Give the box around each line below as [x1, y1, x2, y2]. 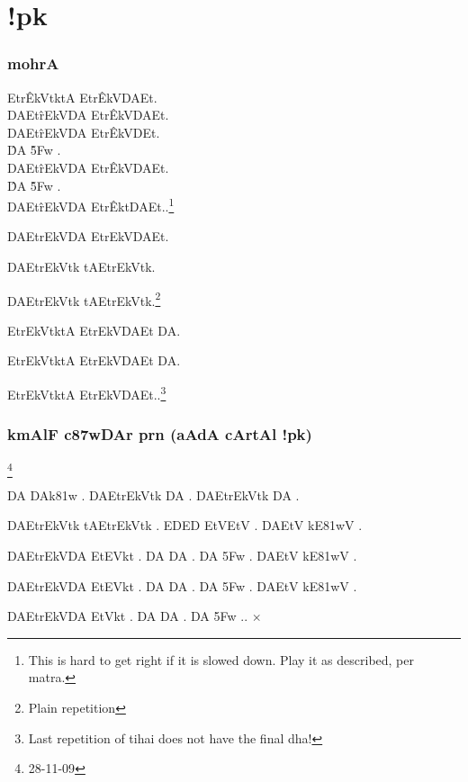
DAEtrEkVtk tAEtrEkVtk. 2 [7, 288, 161, 310]
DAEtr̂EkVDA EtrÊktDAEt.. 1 [7, 194, 175, 215]
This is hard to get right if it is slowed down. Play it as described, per [28, 650, 414, 669]
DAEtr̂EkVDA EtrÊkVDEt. [7, 122, 160, 141]
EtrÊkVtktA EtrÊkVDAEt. [7, 87, 157, 106]
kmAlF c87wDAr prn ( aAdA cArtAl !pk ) [7, 423, 312, 445]
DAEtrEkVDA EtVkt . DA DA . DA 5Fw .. [7, 607, 248, 625]
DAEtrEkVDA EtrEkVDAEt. [7, 227, 169, 246]
